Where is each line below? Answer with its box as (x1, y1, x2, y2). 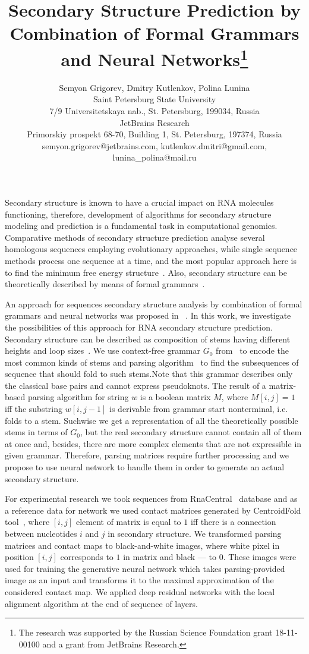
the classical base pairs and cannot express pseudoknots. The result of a (5, 379, 266, 391)
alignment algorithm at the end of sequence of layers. (5, 597, 198, 609)
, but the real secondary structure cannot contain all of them (80, 426, 302, 438)
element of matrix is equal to (75, 515, 181, 528)
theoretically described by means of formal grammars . (5, 278, 205, 290)
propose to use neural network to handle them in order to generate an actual (5, 461, 285, 473)
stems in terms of (5, 426, 68, 438)
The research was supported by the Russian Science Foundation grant (18, 626, 273, 639)
